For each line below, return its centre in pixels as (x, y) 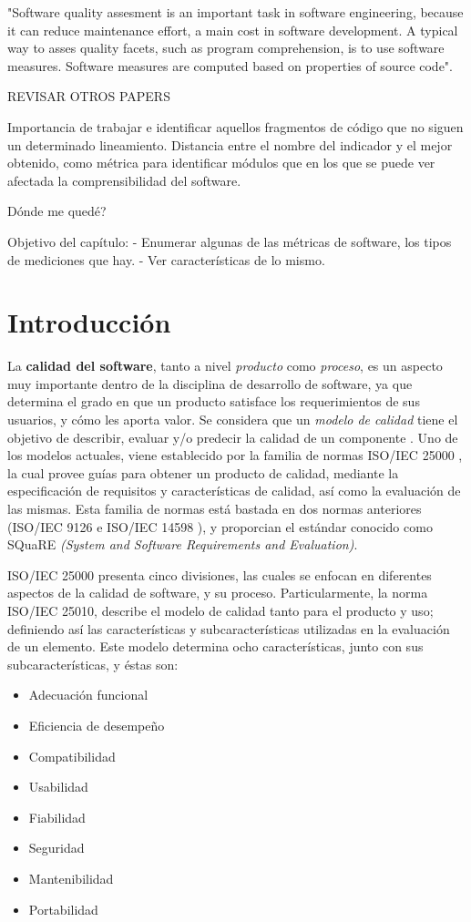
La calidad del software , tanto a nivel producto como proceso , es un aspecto (225, 366)
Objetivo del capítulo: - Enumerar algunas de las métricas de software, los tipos (230, 241)
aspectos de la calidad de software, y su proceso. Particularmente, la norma (218, 593)
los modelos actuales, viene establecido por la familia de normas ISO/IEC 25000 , (235, 455)
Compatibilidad (72, 756)
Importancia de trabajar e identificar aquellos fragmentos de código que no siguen (235, 126)
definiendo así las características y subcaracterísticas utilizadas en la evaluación (229, 628)
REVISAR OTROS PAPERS (89, 96)
